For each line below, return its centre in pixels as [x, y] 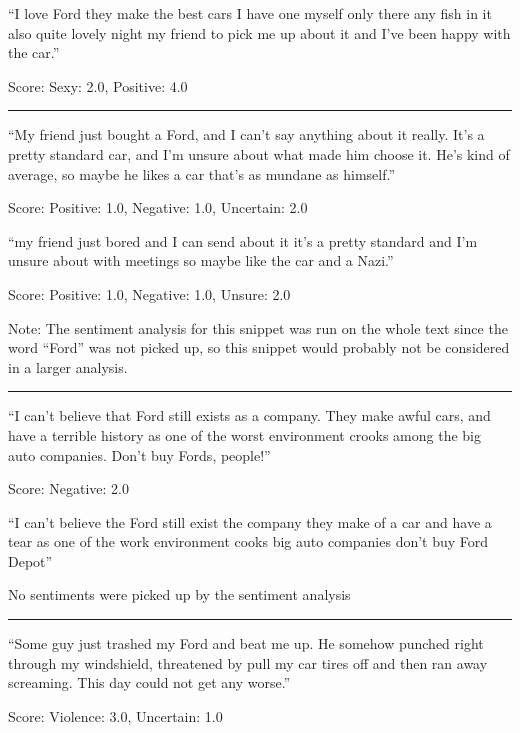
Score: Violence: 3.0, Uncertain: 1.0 [115, 715]
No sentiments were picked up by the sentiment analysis [179, 594]
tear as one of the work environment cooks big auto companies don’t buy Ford [248, 541]
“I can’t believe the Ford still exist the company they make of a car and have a [250, 521]
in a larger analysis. [68, 366]
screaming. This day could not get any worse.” [149, 682]
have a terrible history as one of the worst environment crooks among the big [245, 434]
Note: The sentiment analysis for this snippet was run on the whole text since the [258, 327]
